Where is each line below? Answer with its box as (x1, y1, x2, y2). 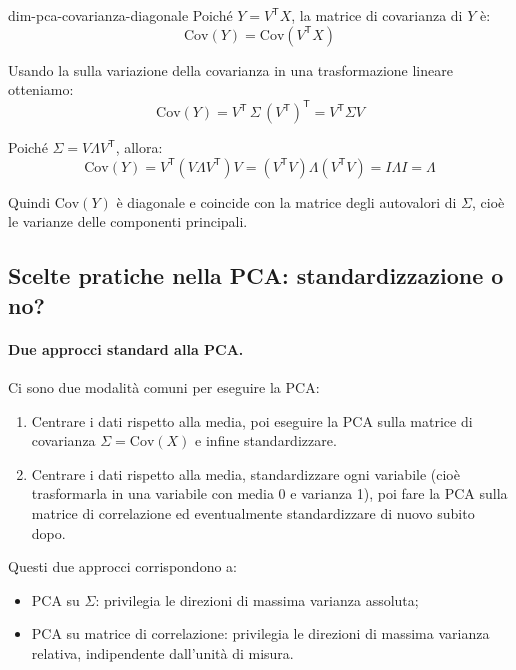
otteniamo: (8, 79, 74, 100)
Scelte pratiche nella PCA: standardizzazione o (8, 260, 504, 291)
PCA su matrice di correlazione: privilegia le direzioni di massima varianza (31, 623, 490, 644)
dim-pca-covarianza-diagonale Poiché (8, 5, 233, 25)
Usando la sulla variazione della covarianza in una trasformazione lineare (8, 59, 453, 80)
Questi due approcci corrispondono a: (8, 556, 237, 577)
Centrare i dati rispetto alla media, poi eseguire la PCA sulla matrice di (31, 410, 473, 431)
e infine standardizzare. (195, 430, 337, 451)
